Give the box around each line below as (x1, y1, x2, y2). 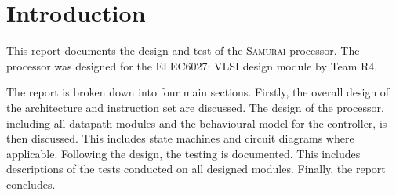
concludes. (6, 175, 56, 192)
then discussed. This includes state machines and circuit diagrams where (6, 130, 354, 146)
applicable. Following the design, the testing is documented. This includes (6, 145, 361, 161)
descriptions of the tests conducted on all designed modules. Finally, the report (6, 161, 386, 177)
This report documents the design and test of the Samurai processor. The (6, 42, 360, 59)
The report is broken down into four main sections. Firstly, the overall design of (6, 84, 390, 100)
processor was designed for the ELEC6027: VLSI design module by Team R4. (6, 57, 378, 74)
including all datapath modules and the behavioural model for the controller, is (6, 114, 387, 131)
